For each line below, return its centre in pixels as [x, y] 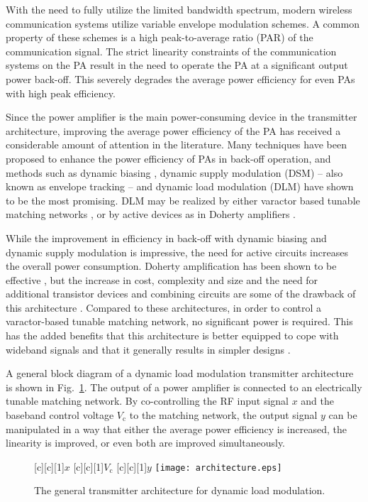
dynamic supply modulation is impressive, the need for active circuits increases [177, 252]
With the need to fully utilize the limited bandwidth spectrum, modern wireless [179, 9]
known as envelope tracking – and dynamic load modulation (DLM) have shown [180, 186]
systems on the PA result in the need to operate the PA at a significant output [177, 65]
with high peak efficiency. [61, 93]
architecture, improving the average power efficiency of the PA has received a [173, 130]
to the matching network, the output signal [223, 415]
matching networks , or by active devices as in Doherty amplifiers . [151, 214]
